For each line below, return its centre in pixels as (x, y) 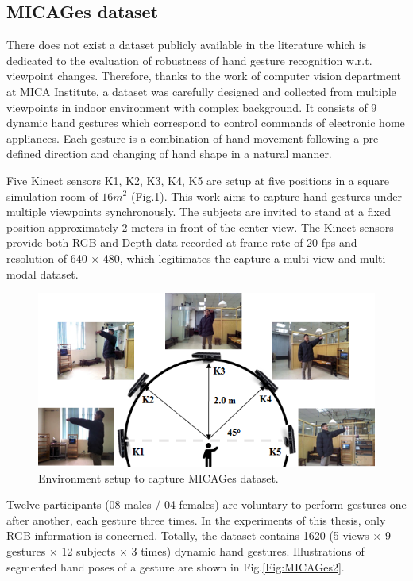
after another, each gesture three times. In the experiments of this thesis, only (196, 519)
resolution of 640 (47, 258)
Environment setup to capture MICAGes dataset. (158, 477)
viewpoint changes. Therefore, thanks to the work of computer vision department (204, 76)
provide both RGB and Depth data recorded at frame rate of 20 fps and (182, 242)
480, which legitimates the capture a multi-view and (230, 258)
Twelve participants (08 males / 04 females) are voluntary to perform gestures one (206, 504)
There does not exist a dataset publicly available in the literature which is (187, 45)
